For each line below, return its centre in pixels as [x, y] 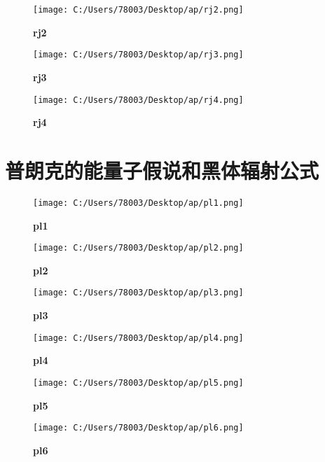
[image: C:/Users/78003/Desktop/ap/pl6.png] [138, 428]
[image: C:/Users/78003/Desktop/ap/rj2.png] [138, 10]
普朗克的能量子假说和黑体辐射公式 [162, 170]
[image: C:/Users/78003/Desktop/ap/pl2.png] [138, 248]
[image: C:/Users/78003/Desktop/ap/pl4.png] [138, 338]
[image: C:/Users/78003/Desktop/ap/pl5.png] [138, 383]
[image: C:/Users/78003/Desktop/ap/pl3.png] [138, 293]
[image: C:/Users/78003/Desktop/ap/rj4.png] [138, 100]
